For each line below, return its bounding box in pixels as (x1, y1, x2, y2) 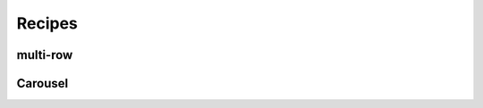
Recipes (16, 13, 78, 33)
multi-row (16, 47, 73, 62)
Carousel (16, 76, 69, 91)
